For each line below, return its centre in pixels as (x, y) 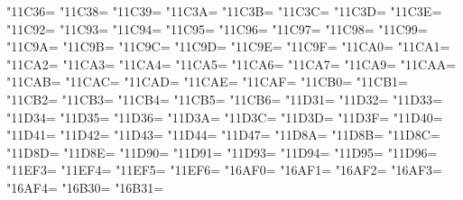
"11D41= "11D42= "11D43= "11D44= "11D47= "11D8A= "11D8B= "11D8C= (223, 135)
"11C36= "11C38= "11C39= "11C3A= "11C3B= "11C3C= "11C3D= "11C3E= (224, 11)
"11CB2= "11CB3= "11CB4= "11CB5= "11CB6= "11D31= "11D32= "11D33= (224, 99)
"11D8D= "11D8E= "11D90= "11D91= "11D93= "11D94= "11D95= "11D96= (222, 152)
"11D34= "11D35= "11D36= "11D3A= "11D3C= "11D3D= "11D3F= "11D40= (225, 117)
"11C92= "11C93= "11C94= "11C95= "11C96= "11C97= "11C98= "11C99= (217, 28)
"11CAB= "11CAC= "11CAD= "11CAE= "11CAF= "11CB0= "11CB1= (207, 82)
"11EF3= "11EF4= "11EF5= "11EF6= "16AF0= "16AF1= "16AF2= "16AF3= (224, 170)
